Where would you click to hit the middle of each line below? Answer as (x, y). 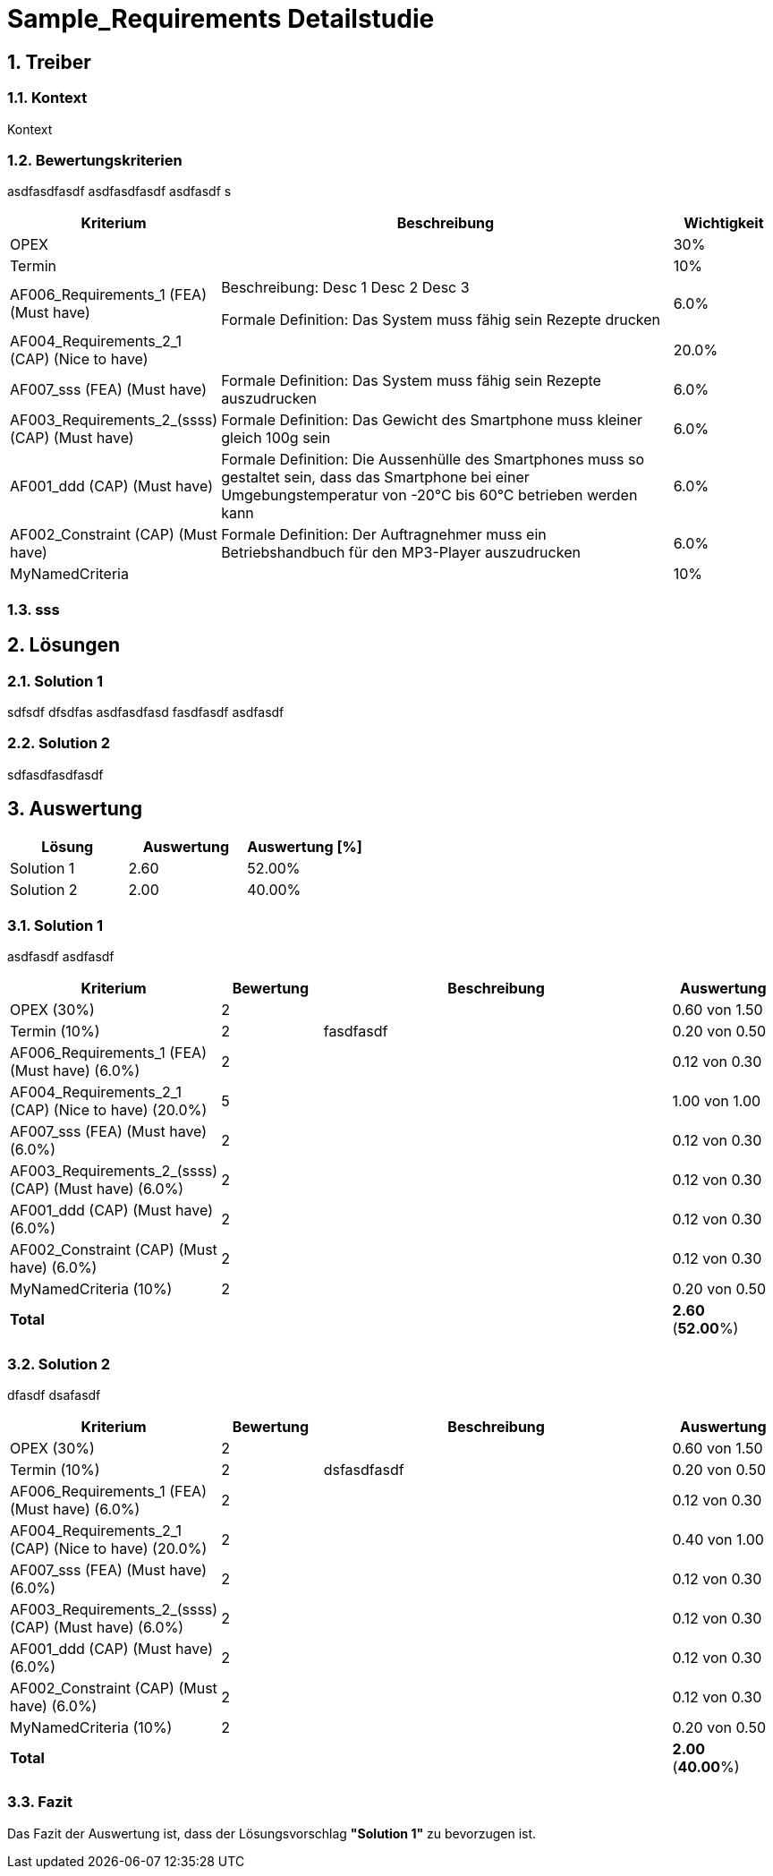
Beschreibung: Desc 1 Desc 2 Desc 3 (345, 288)
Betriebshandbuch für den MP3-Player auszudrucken (401, 553)
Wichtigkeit (724, 223)
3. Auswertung (75, 809)
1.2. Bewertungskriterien (95, 160)
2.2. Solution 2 (59, 743)
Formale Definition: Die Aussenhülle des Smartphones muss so (433, 460)
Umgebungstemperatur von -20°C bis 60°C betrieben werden (429, 495)
